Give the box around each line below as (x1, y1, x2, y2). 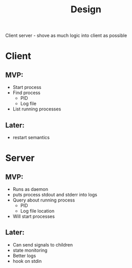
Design (71, 4, 101, 15)
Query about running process (12, 197, 75, 203)
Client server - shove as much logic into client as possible (5, 32, 127, 39)
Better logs (12, 252, 36, 259)
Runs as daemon (12, 186, 49, 192)
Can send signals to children (12, 241, 73, 248)
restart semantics (12, 135, 50, 140)
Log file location (20, 208, 55, 214)
